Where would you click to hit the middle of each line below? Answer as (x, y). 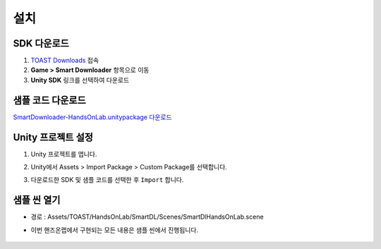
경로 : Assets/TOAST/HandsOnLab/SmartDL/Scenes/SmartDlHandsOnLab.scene (147, 217)
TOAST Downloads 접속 (65, 61)
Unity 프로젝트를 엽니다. (64, 154)
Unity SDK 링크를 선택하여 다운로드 (80, 80)
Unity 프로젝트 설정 (53, 137)
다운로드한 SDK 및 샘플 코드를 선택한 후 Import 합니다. (107, 180)
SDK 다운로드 (41, 43)
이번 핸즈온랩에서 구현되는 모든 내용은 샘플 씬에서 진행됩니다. (115, 230)
